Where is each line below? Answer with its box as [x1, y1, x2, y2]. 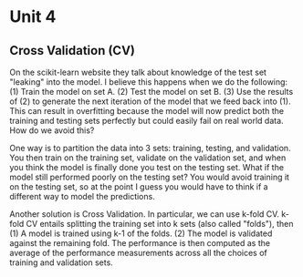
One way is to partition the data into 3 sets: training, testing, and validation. [9, 143, 291, 153]
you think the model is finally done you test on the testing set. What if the [9, 162, 285, 172]
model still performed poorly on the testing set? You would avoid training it [9, 171, 290, 182]
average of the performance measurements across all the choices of [9, 248, 267, 258]
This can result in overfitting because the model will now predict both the [9, 106, 285, 116]
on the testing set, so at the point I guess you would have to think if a [9, 181, 268, 192]
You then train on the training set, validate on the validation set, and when [9, 152, 287, 163]
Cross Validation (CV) [9, 43, 135, 58]
